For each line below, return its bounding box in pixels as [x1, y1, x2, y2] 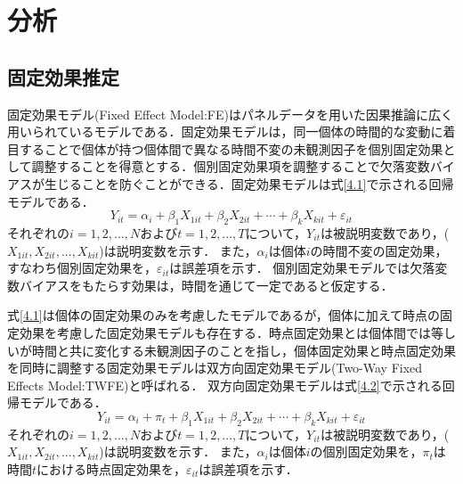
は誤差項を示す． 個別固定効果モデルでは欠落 [169, 258, 435, 277]
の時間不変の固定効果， [310, 241, 448, 259]
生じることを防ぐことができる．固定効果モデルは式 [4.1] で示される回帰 [44, 174, 454, 193]
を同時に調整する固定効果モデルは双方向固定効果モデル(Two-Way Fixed [7, 358, 423, 377]
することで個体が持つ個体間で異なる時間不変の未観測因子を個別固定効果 [19, 139, 443, 158]
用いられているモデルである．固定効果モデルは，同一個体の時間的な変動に [7, 122, 443, 141]
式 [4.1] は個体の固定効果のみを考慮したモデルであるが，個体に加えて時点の [7, 306, 441, 324]
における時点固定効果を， [37, 459, 187, 478]
